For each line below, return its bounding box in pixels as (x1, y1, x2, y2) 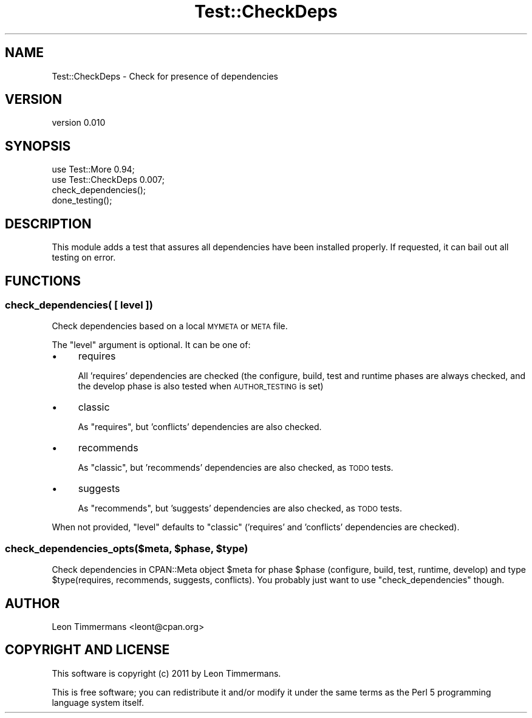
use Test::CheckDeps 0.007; (52, 174, 165, 185)
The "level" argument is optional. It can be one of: (52, 340, 251, 350)
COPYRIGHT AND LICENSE (5, 642, 170, 658)
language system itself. (52, 697, 144, 708)
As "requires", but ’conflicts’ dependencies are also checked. (78, 422, 322, 433)
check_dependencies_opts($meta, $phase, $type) (5, 542, 248, 555)
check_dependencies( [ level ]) (5, 298, 153, 311)
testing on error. (52, 252, 116, 263)
